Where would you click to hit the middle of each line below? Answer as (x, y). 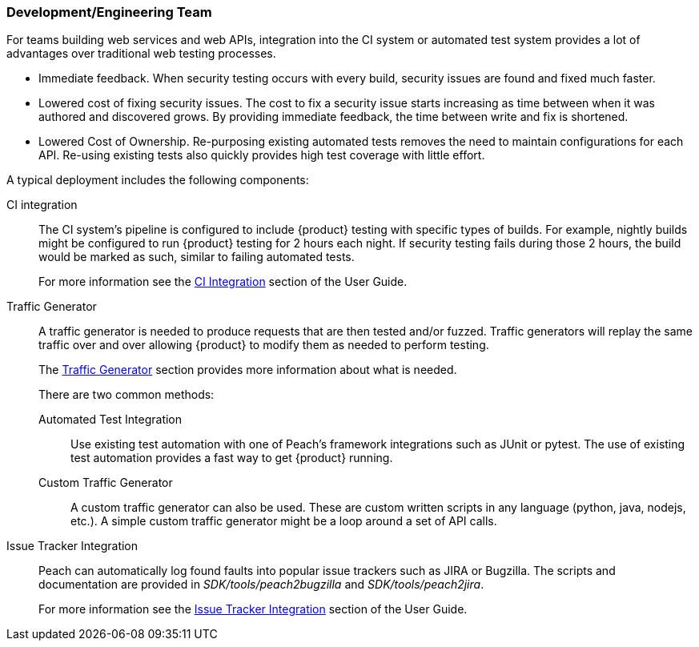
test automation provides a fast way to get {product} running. (232, 458)
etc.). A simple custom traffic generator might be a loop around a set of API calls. (284, 521)
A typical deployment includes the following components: (158, 180)
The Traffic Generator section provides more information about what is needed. (248, 370)
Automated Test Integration (110, 420)
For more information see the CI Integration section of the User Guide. (223, 282)
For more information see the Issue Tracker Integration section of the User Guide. (253, 609)
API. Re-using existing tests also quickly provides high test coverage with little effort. (262, 155)
